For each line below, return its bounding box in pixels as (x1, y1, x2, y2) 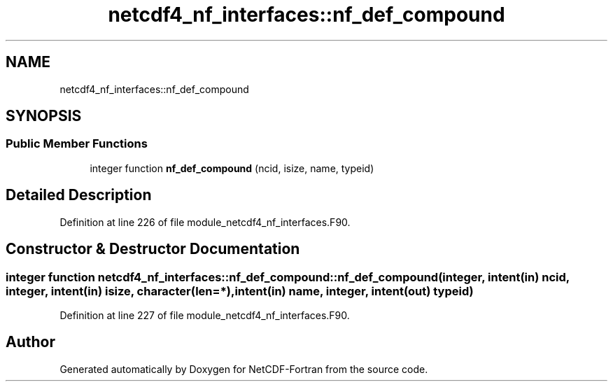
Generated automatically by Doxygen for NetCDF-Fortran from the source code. (59, 363, 428, 375)
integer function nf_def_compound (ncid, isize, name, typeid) (90, 162, 374, 174)
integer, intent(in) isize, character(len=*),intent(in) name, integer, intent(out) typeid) (6, 283, 474, 298)
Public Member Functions (6, 136, 148, 151)
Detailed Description (6, 186, 152, 204)
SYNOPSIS (6, 107, 82, 125)
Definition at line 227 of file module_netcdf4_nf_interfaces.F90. (59, 309, 350, 321)
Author (6, 333, 55, 351)
